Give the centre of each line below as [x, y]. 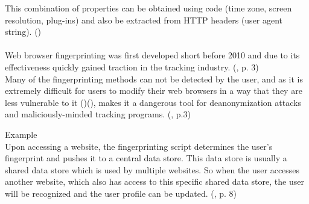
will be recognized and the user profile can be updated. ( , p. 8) [121, 193]
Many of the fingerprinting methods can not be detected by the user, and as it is [154, 79]
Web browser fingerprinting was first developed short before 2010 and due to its [152, 55]
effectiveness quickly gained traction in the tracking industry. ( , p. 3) [132, 66]
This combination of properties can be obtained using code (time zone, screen [148, 8]
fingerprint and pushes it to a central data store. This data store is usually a [146, 158]
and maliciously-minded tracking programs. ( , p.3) [98, 114]
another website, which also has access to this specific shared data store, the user [154, 181]
